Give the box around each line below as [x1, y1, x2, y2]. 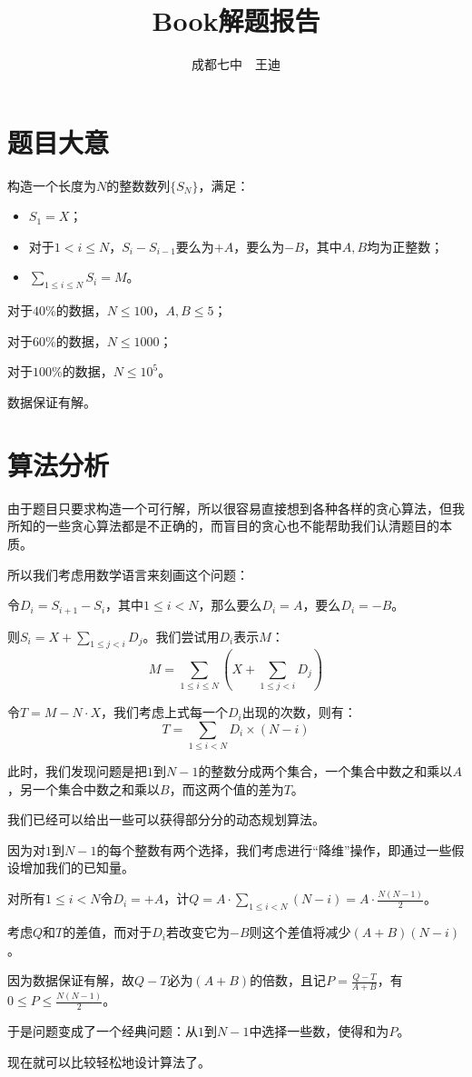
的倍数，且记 [250, 971, 327, 990]
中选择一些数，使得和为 [249, 1022, 389, 1041]
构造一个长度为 [7, 175, 96, 194]
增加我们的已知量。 [19, 858, 134, 877]
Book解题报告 [152, 2, 320, 39]
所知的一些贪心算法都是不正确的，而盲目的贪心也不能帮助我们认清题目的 [7, 516, 439, 535]
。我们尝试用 [143, 626, 220, 645]
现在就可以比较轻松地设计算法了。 [7, 1052, 211, 1071]
